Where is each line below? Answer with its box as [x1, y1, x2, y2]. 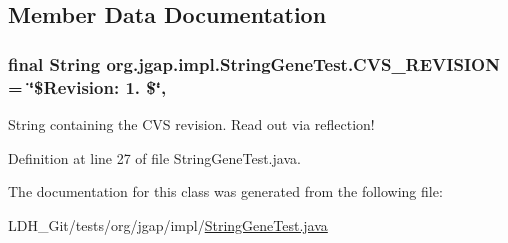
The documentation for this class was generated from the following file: [8, 181, 443, 202]
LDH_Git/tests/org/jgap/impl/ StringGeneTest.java [8, 214, 328, 235]
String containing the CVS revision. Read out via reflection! [8, 113, 375, 134]
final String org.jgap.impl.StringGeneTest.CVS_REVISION [8, 51, 500, 76]
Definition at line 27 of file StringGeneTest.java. [8, 147, 301, 168]
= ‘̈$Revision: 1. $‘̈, [8, 74, 167, 99]
